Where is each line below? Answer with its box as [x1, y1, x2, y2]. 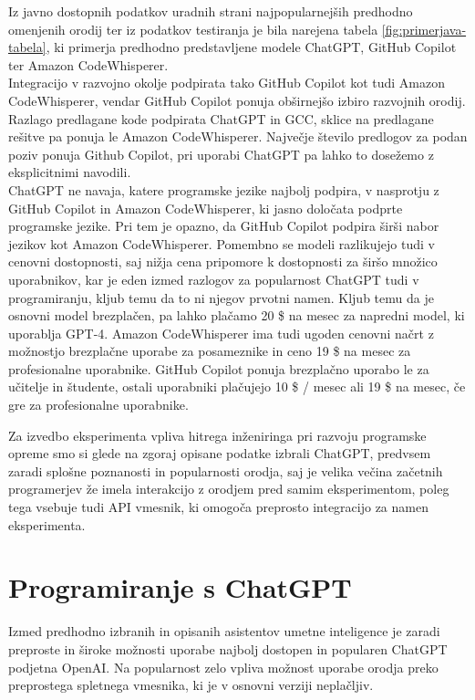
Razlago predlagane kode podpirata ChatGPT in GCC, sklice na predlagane [8, 109, 434, 128]
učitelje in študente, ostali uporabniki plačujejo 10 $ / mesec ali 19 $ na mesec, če [8, 377, 466, 396]
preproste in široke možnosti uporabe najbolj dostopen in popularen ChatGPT [8, 639, 448, 658]
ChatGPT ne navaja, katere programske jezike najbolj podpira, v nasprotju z [8, 180, 439, 199]
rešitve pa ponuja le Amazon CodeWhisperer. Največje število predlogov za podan [8, 127, 468, 146]
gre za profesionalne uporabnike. [8, 395, 189, 414]
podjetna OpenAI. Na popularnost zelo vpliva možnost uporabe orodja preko [8, 657, 439, 676]
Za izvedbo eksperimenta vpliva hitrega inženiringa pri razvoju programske [8, 425, 427, 444]
